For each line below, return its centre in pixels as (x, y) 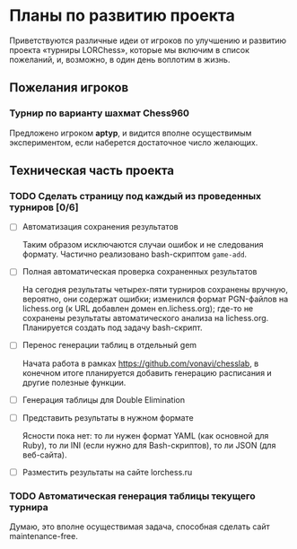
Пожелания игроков (69, 87)
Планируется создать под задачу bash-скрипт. (113, 327)
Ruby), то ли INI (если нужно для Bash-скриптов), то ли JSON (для (149, 445)
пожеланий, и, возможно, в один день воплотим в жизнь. (120, 59)
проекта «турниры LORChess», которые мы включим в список (129, 49)
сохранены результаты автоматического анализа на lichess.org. (145, 318)
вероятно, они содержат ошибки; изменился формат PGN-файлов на (155, 299)
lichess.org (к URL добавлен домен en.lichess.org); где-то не (138, 309)
